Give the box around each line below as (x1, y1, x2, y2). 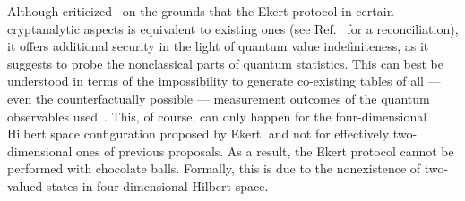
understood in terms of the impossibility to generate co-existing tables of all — (7, 71, 441, 90)
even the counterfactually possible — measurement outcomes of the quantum (7, 88, 430, 107)
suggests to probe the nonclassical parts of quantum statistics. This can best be (7, 54, 444, 72)
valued (7, 176, 43, 195)
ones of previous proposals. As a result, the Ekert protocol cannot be (76, 141, 454, 160)
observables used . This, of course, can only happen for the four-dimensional (7, 106, 427, 125)
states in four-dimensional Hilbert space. (46, 176, 269, 195)
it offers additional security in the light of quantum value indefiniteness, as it (7, 37, 429, 55)
